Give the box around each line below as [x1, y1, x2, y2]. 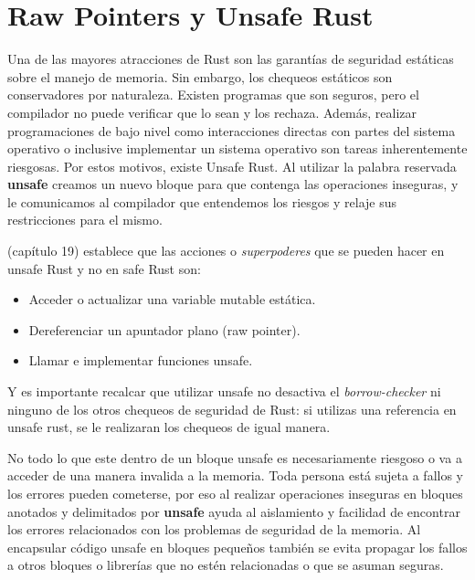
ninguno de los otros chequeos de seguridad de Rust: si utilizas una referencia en [7, 399, 457, 418]
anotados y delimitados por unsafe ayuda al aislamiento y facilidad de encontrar [7, 501, 460, 521]
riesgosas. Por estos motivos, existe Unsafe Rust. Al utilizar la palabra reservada [7, 156, 457, 175]
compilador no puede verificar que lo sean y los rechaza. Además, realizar [7, 102, 417, 121]
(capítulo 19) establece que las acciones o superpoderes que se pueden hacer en [7, 241, 445, 260]
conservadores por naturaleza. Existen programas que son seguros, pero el [7, 85, 419, 104]
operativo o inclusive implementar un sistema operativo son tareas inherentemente [7, 139, 468, 158]
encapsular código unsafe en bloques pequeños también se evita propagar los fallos [7, 537, 468, 556]
